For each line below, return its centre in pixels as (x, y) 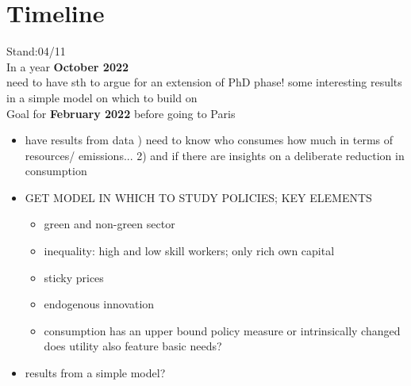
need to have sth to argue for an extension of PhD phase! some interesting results (204, 82)
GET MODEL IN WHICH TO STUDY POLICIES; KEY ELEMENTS (198, 197)
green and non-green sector (109, 224)
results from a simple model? (95, 373)
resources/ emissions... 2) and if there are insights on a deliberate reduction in (215, 155)
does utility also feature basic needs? (133, 346)
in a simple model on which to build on (102, 97)
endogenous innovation (99, 304)
